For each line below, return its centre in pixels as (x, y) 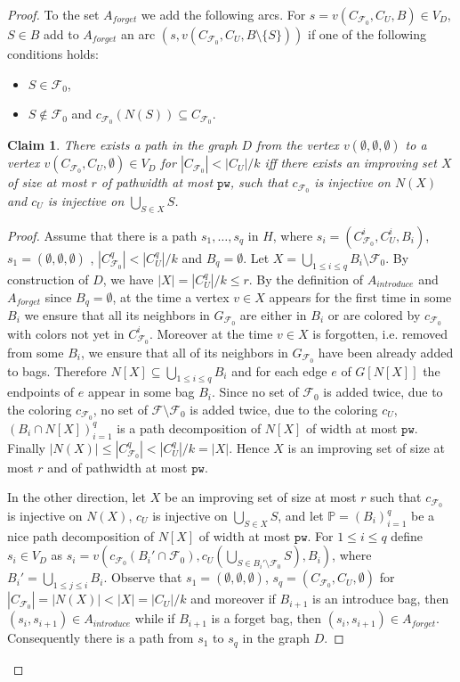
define (407, 535)
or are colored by (374, 314)
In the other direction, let (77, 497)
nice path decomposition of (81, 535)
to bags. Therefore (57, 370)
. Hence (249, 447)
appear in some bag (141, 392)
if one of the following (367, 34)
